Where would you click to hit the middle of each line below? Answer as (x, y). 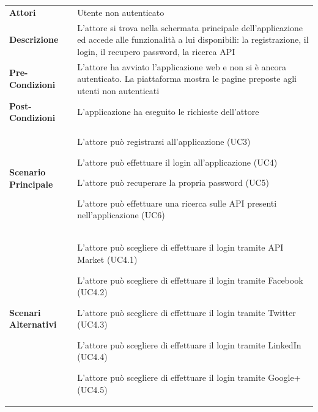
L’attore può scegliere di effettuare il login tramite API (180, 247)
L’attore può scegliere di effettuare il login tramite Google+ (189, 377)
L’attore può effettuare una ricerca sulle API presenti (177, 203)
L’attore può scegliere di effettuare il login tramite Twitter (187, 312)
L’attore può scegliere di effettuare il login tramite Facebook (190, 280)
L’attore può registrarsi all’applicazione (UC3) (164, 142)
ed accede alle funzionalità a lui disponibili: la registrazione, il (193, 39)
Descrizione (34, 39)
